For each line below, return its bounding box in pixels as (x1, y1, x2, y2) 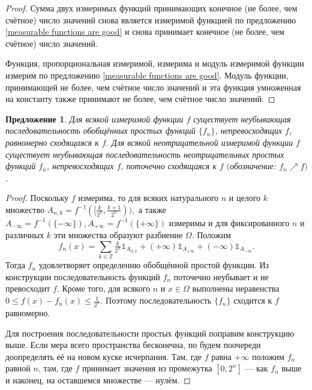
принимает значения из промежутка (82, 362, 212, 374)
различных (5, 229, 44, 241)
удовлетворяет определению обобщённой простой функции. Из (38, 259, 269, 271)
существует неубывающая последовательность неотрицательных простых (5, 148, 284, 160)
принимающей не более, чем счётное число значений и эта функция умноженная (5, 80, 301, 93)
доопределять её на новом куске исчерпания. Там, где (5, 350, 202, 362)
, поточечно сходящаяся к (121, 160, 217, 172)
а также (138, 203, 166, 215)
